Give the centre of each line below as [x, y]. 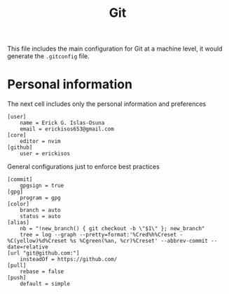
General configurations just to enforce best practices [83, 167]
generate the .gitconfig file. [48, 56]
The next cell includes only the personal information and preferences [107, 104]
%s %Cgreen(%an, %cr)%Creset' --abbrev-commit [139, 241]
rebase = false [42, 272]
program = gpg [40, 198]
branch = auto [40, 211]
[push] [17, 278]
